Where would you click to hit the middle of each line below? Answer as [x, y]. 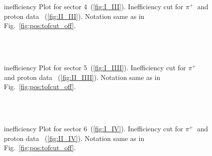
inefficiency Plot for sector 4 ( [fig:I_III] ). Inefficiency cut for [94, 7]
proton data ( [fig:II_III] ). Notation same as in [74, 16]
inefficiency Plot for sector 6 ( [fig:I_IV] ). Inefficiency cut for [94, 129]
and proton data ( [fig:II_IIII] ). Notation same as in [82, 77]
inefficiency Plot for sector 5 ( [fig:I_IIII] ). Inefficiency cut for [95, 68]
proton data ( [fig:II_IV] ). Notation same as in [74, 138]
